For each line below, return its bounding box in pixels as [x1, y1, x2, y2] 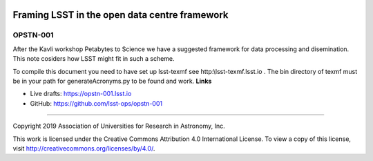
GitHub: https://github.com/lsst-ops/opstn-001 [30, 99, 162, 107]
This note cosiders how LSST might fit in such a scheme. [12, 55, 175, 63]
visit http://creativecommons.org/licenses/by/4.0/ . [12, 144, 155, 152]
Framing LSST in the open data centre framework [12, 9, 229, 21]
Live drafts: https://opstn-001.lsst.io [30, 90, 132, 98]
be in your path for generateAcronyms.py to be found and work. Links [12, 77, 212, 85]
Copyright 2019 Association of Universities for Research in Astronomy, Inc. [12, 122, 225, 131]
